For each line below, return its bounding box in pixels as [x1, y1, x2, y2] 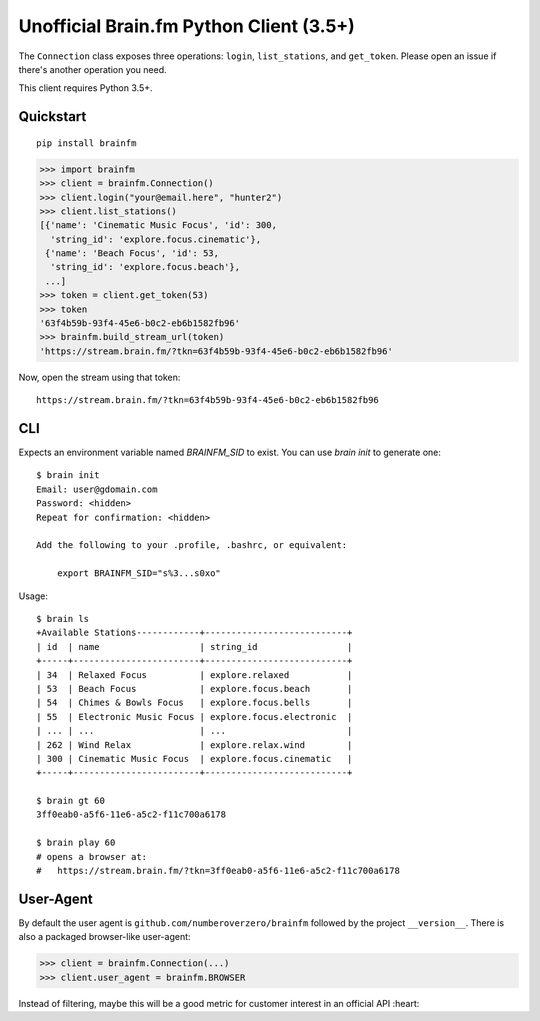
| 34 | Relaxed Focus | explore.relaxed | [36, 669, 353, 680]
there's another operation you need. [18, 63, 167, 75]
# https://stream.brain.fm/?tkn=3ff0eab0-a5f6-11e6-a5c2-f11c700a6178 [36, 865, 400, 877]
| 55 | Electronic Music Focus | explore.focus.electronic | [36, 711, 353, 722]
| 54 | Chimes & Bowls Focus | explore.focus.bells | [36, 697, 353, 709]
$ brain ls [36, 613, 90, 624]
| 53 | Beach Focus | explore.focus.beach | [36, 683, 353, 694]
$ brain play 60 [36, 837, 116, 849]
